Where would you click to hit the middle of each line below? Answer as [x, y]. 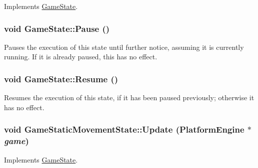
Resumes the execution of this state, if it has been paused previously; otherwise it [129, 97]
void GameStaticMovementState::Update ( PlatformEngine [124, 129]
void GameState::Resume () [61, 79]
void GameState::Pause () [57, 28]
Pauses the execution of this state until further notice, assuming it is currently [124, 47]
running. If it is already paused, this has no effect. [81, 57]
